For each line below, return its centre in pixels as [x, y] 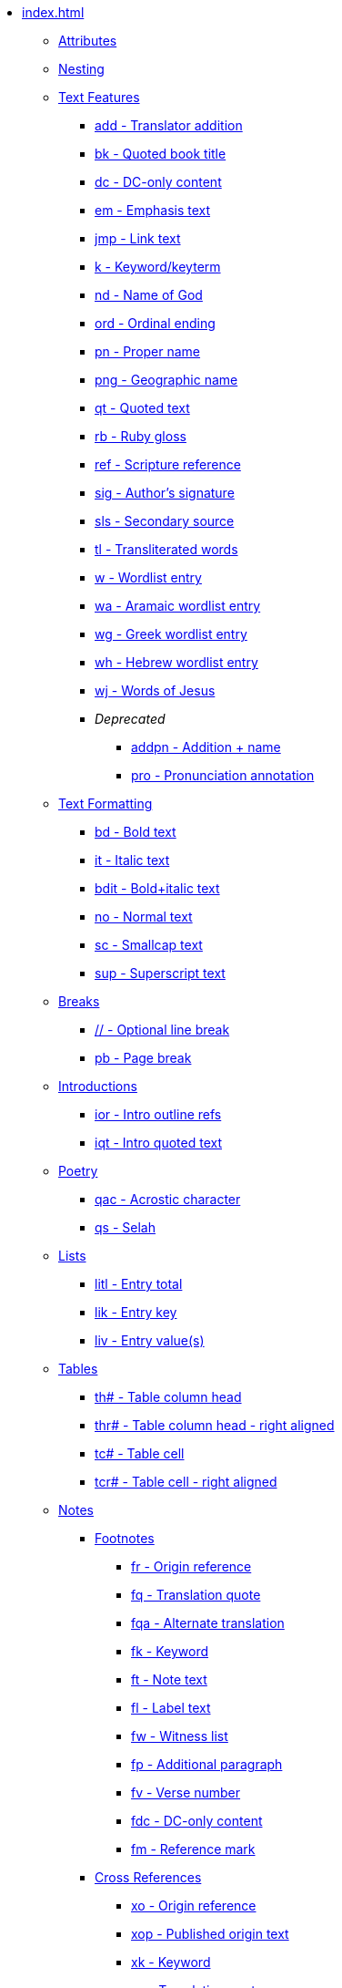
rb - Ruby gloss [141, 436]
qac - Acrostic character [168, 1199]
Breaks [79, 1001]
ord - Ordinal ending [155, 323]
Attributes [88, 41]
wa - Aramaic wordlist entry [178, 606]
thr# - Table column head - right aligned [215, 1425]
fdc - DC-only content [197, 1821]
